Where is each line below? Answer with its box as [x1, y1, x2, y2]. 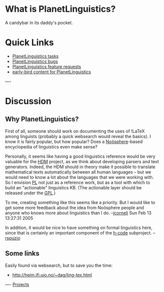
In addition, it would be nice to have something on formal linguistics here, [5, 225, 153, 231]
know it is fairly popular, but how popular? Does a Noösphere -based [5, 139, 143, 145]
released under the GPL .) [5, 190, 56, 196]
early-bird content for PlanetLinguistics [12, 69, 92, 75]
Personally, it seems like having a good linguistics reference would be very [5, 153, 156, 159]
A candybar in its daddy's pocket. [5, 20, 73, 26]
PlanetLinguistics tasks [12, 53, 59, 59]
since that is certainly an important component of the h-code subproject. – [5, 230, 156, 235]
